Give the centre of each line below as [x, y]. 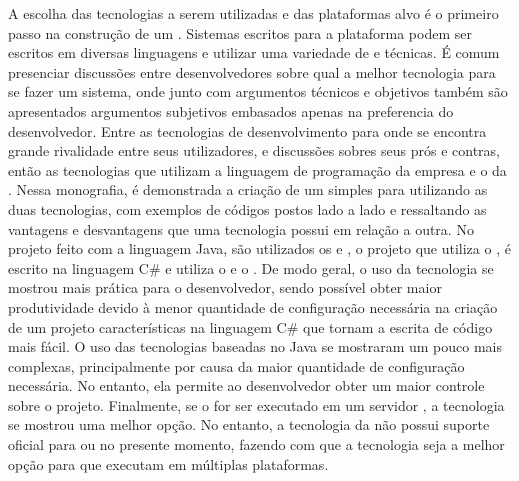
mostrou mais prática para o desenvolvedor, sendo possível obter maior [225, 287]
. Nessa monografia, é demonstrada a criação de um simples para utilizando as [248, 189]
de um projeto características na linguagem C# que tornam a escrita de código [250, 326]
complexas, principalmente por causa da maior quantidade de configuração [236, 365]
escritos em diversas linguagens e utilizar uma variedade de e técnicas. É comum [254, 52]
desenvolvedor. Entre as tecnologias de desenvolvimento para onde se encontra [247, 130]
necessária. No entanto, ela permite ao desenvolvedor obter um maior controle [246, 385]
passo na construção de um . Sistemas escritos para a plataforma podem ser [240, 32]
